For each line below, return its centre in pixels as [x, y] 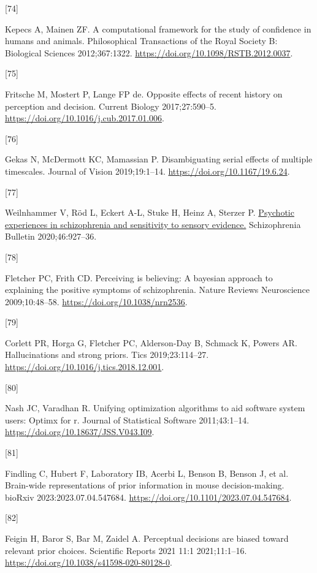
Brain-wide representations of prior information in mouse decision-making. [145, 485]
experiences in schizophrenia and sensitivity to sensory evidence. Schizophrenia [153, 224]
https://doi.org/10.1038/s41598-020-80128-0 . [89, 562]
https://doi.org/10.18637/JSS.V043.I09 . [80, 432]
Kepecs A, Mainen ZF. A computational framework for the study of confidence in [158, 28]
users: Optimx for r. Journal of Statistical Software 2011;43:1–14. [127, 419]
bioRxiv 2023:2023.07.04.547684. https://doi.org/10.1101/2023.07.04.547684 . [148, 497]
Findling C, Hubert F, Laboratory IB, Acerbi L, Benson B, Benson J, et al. [147, 473]
